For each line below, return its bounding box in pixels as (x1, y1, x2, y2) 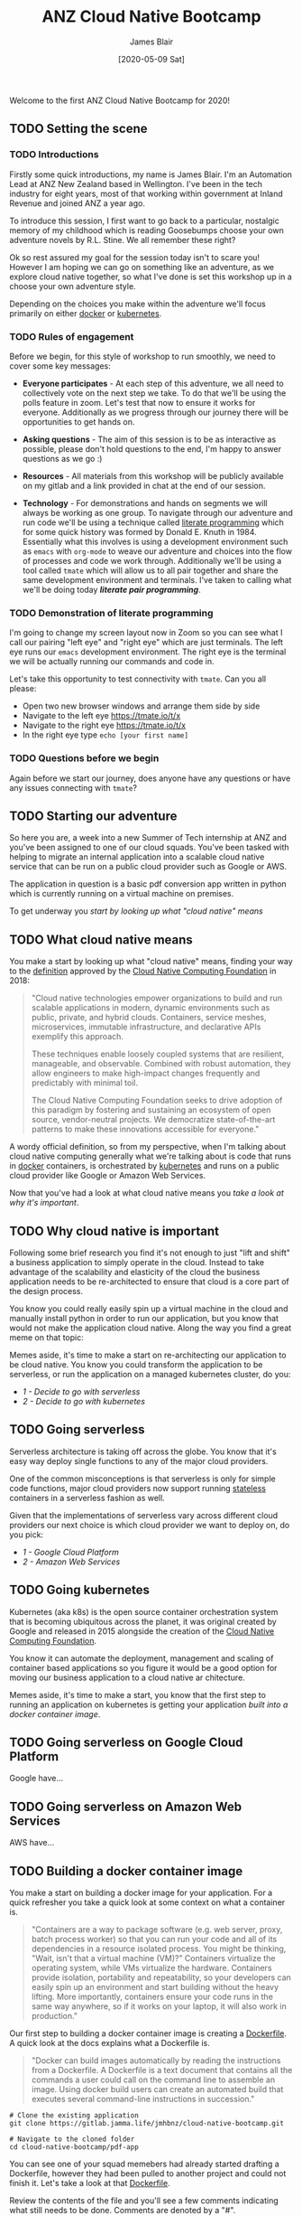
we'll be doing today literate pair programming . (22, 584, 201, 595)
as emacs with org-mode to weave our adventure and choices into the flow (22, 545, 293, 557)
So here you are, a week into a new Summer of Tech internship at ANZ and (9, 832, 287, 843)
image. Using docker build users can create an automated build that (31, 2084, 284, 2095)
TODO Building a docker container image (9, 1864, 243, 1879)
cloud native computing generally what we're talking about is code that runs (9, 1150, 291, 1162)
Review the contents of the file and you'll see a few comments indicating (9, 2195, 279, 2206)
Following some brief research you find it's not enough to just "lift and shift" (9, 1247, 290, 1258)
